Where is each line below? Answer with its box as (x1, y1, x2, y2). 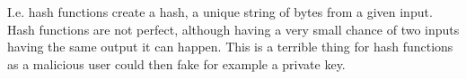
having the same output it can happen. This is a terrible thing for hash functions (7, 37, 453, 56)
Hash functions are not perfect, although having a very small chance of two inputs (7, 20, 460, 38)
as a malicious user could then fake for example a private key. (7, 54, 346, 73)
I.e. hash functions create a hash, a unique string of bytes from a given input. (7, 3, 433, 20)
